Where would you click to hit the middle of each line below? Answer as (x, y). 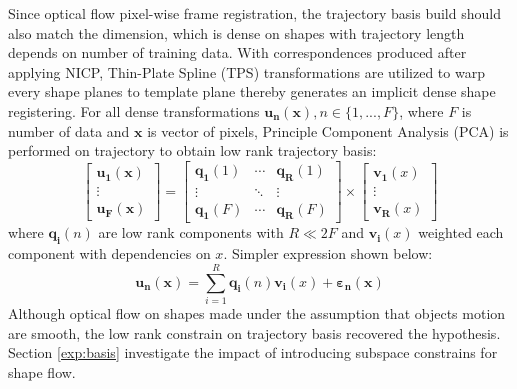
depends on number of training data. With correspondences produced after (237, 52)
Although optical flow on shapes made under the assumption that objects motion (257, 312)
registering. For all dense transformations (134, 110)
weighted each (461, 232)
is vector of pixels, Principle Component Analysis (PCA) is (328, 130)
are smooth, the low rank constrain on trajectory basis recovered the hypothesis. (254, 332)
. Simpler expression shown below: (328, 253)
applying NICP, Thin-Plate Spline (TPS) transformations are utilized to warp (246, 71)
